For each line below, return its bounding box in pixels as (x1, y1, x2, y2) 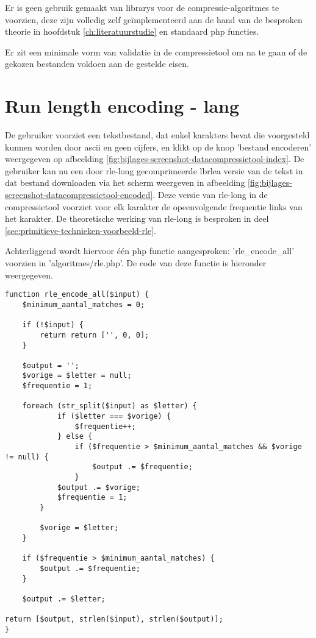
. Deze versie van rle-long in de (153, 188, 268, 201)
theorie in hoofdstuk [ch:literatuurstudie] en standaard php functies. (5, 25, 259, 38)
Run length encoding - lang (5, 93, 240, 118)
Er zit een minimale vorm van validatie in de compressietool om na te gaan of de (5, 45, 307, 58)
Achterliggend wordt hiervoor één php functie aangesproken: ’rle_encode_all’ (5, 244, 295, 257)
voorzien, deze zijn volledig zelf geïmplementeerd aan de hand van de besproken (5, 13, 303, 26)
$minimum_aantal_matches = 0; (22, 300, 145, 309)
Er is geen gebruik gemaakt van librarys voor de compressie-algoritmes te (5, 1, 279, 13)
